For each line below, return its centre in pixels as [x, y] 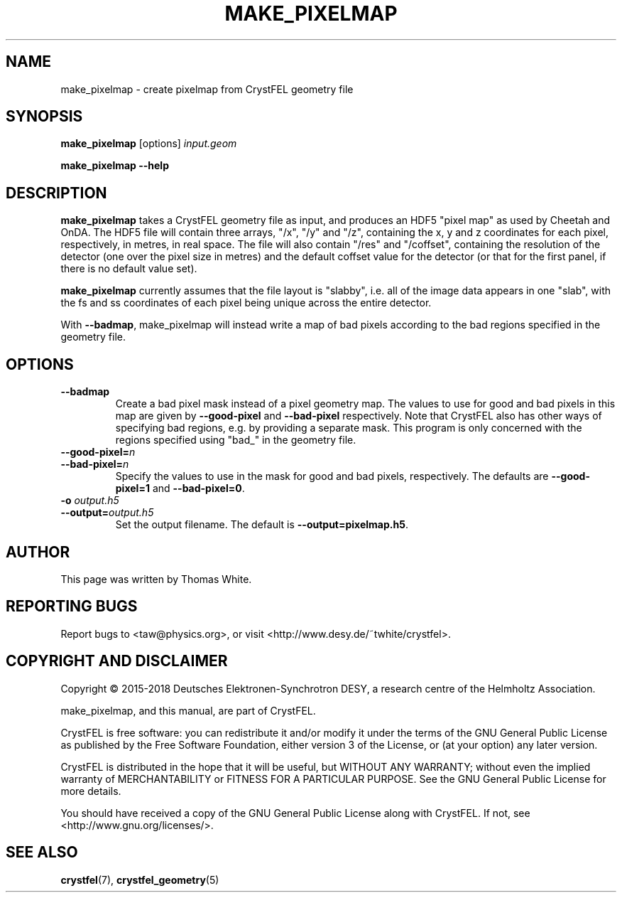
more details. [91, 791]
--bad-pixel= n [95, 464]
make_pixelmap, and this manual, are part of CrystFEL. [188, 710]
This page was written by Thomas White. [156, 579]
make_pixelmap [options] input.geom [149, 144]
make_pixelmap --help [115, 166]
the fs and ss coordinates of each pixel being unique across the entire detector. [246, 303]
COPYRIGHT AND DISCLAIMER [117, 661]
